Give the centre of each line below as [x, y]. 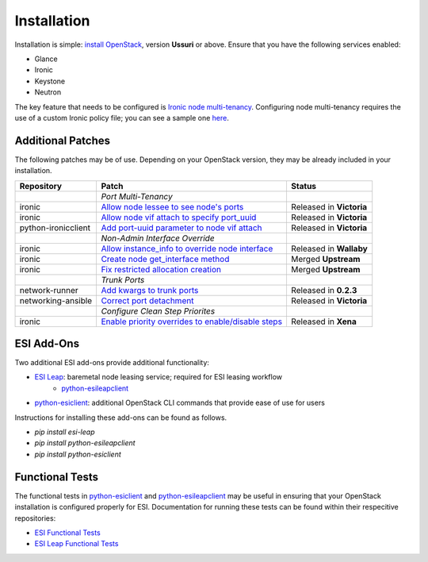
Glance [46, 59]
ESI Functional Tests [67, 533]
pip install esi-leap [65, 432]
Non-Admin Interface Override [158, 238]
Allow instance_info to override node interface [187, 248]
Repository [41, 186]
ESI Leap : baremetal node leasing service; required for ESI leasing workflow [159, 377]
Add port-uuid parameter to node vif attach [182, 228]
